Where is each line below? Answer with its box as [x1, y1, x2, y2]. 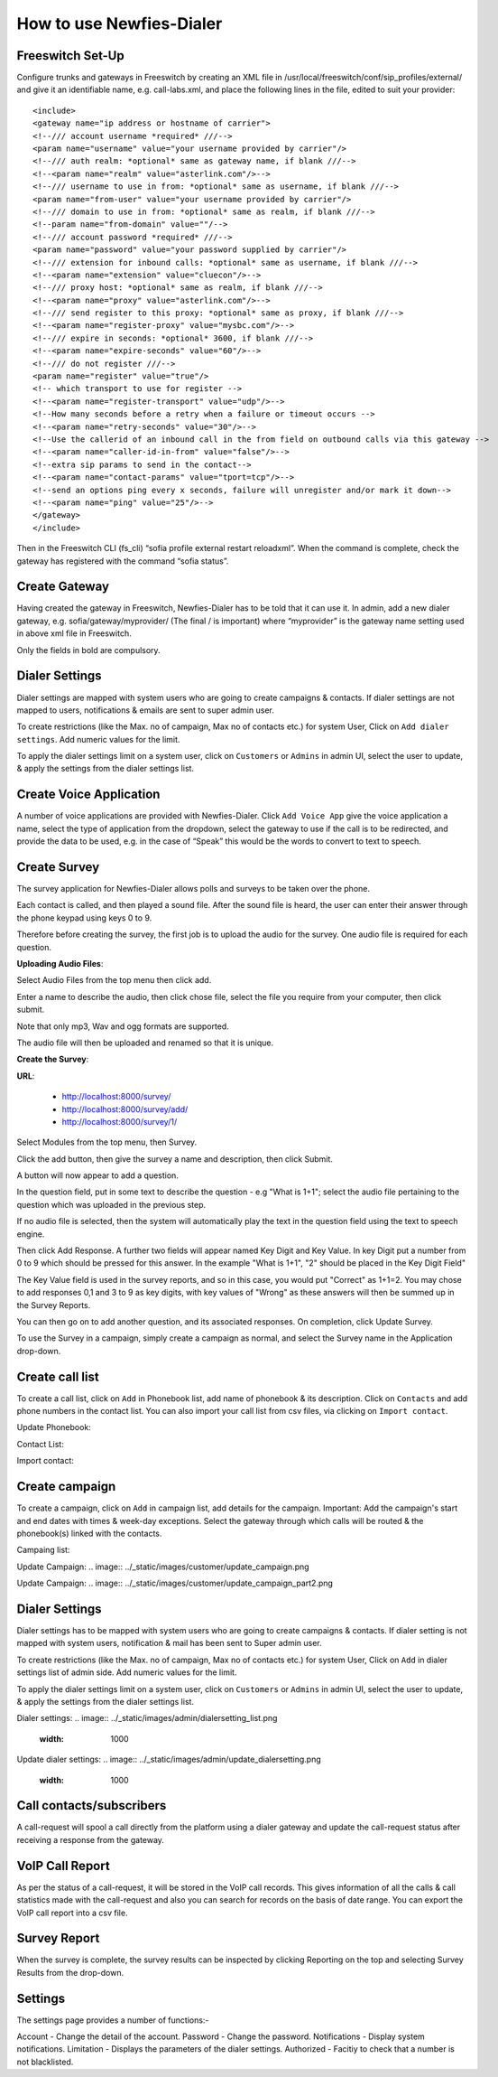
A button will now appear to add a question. [16, 1170, 180, 1181]
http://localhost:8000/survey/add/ [61, 1103, 189, 1115]
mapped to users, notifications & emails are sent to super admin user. [16, 705, 274, 716]
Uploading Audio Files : [16, 959, 104, 968]
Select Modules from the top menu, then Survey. [16, 1137, 198, 1147]
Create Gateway [16, 579, 110, 594]
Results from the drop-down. [16, 1967, 124, 1978]
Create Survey [16, 859, 100, 875]
